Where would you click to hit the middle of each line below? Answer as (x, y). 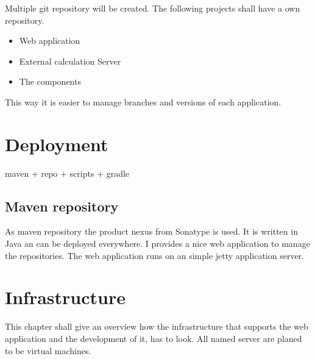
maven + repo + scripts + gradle (67, 173)
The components (50, 81)
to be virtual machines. (48, 350)
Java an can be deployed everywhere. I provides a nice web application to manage (157, 243)
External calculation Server (70, 61)
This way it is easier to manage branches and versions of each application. (143, 101)
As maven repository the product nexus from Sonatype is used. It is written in (151, 231)
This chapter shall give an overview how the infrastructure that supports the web (157, 326)
